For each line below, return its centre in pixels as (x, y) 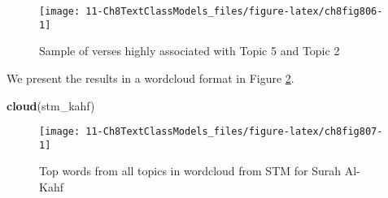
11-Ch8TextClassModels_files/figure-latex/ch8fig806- (234, 11)
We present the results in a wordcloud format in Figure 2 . (150, 77)
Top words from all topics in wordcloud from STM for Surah (190, 171)
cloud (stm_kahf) (51, 105)
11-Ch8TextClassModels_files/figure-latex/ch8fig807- (234, 132)
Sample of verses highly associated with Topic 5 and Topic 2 (190, 51)
